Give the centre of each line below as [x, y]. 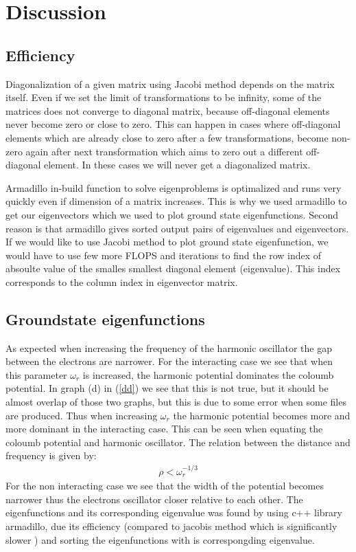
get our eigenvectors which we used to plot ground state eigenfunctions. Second [172, 214]
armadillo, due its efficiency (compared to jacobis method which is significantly [171, 526]
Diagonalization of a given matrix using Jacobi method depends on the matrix [170, 84]
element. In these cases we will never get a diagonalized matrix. [177, 165]
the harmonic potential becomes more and [262, 415]
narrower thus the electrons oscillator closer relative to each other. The [154, 499]
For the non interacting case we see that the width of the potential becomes [165, 486]
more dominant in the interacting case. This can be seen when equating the [164, 429]
